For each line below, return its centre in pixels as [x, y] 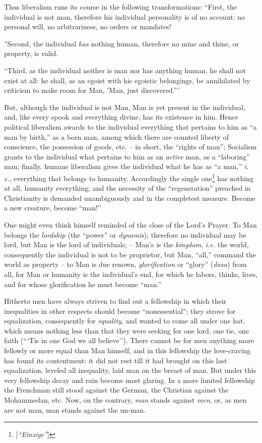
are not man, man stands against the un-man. [75, 409]
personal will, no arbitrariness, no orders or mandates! [88, 26]
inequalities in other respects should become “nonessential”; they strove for [120, 311]
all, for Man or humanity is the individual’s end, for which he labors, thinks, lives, [131, 274]
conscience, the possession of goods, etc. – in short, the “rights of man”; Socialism [130, 147]
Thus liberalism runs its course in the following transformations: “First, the [120, 7]
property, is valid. [31, 53]
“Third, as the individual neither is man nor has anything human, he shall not [125, 70]
